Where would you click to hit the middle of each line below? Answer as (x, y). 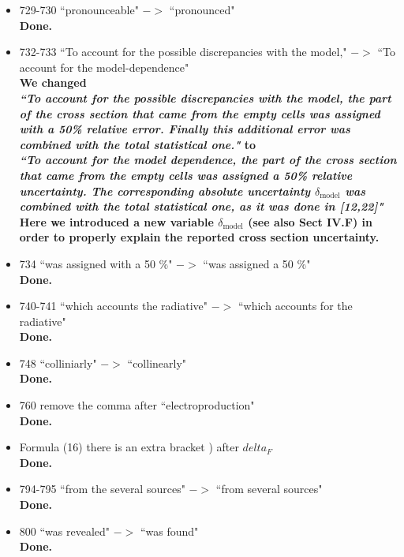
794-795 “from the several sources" (102, 489)
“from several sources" (269, 489)
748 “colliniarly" (58, 363)
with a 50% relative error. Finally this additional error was (185, 129)
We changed (53, 82)
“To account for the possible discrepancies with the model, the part (205, 97)
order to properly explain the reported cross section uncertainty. (199, 237)
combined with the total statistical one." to (138, 144)
